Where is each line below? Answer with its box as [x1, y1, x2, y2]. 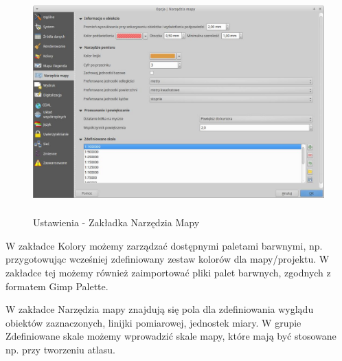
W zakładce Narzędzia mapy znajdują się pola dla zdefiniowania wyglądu [5, 302, 314, 316]
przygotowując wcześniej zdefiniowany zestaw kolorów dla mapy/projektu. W [5, 252, 330, 266]
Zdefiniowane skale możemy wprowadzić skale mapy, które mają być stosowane [5, 329, 337, 343]
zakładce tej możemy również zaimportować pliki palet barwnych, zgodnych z [5, 265, 331, 279]
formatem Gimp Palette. [5, 278, 109, 293]
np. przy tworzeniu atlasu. [5, 342, 116, 356]
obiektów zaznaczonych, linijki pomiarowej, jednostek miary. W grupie [5, 315, 301, 329]
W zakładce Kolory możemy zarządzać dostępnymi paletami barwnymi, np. [5, 238, 323, 252]
